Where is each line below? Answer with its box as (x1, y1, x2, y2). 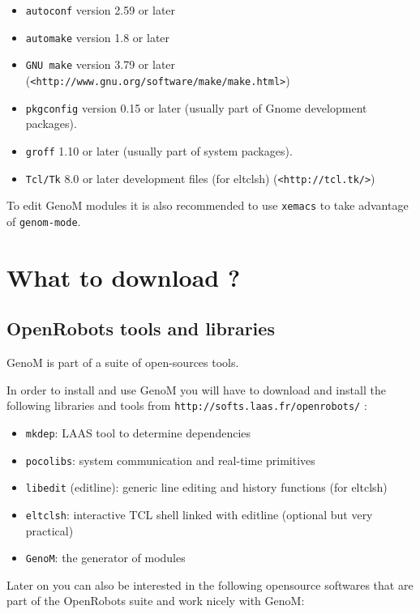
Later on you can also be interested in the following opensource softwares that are (6, 576, 414, 593)
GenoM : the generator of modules (25, 549, 186, 566)
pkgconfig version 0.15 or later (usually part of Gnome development (25, 99, 367, 116)
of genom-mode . (6, 212, 81, 229)
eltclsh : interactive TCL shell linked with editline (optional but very (25, 505, 373, 522)
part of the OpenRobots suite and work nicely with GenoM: (6, 592, 305, 609)
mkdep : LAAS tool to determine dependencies (25, 424, 251, 441)
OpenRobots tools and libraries (6, 316, 275, 341)
